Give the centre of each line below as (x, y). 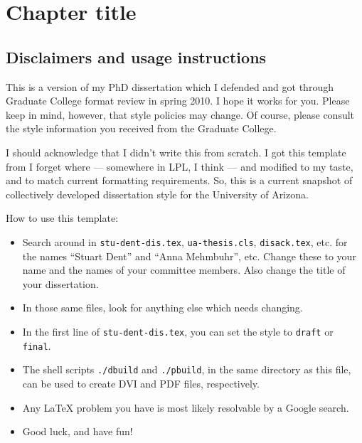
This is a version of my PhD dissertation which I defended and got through (170, 86)
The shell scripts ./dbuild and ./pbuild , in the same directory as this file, (187, 369)
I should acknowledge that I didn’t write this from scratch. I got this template (176, 152)
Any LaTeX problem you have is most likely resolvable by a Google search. (186, 407)
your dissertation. (60, 283)
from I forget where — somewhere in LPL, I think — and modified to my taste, (180, 166)
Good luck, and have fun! (78, 431)
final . (37, 345)
